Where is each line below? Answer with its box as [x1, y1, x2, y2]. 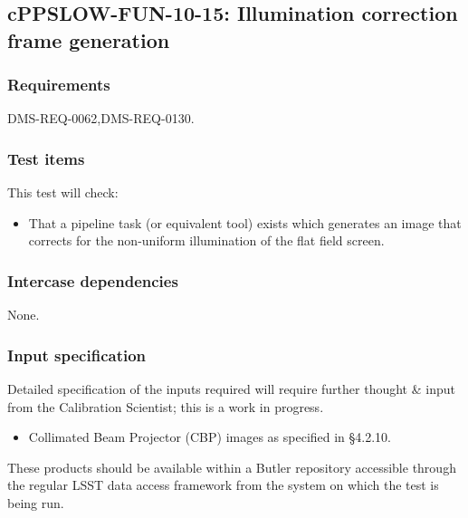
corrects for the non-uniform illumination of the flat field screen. [28, 231, 385, 250]
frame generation [7, 25, 170, 53]
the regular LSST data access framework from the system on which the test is [7, 475, 439, 494]
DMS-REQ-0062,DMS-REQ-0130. [7, 109, 195, 128]
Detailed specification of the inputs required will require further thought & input [7, 379, 455, 398]
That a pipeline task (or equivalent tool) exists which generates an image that [28, 213, 462, 232]
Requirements [7, 73, 110, 96]
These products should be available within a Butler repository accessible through [7, 457, 456, 476]
